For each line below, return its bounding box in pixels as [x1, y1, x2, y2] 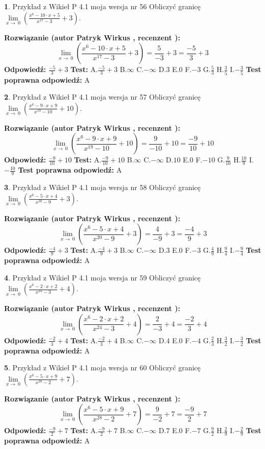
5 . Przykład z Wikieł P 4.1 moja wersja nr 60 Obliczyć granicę [4, 362, 201, 373]
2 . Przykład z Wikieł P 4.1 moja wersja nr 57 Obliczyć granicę [4, 91, 201, 102]
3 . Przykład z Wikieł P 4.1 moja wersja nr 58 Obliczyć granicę [4, 181, 201, 192]
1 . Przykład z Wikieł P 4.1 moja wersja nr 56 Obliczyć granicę [4, 1, 201, 11]
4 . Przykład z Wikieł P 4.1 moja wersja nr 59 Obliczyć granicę [4, 272, 201, 282]
